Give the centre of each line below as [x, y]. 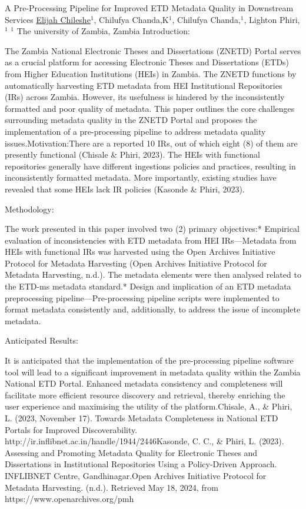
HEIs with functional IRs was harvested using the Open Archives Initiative [140, 252]
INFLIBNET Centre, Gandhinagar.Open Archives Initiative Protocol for [136, 475]
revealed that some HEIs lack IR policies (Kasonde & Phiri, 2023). [125, 189]
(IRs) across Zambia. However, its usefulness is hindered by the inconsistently [145, 97]
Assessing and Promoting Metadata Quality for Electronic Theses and [131, 452]
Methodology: [29, 209]
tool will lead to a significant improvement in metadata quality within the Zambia [153, 372]
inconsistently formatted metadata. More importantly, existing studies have [141, 177]
